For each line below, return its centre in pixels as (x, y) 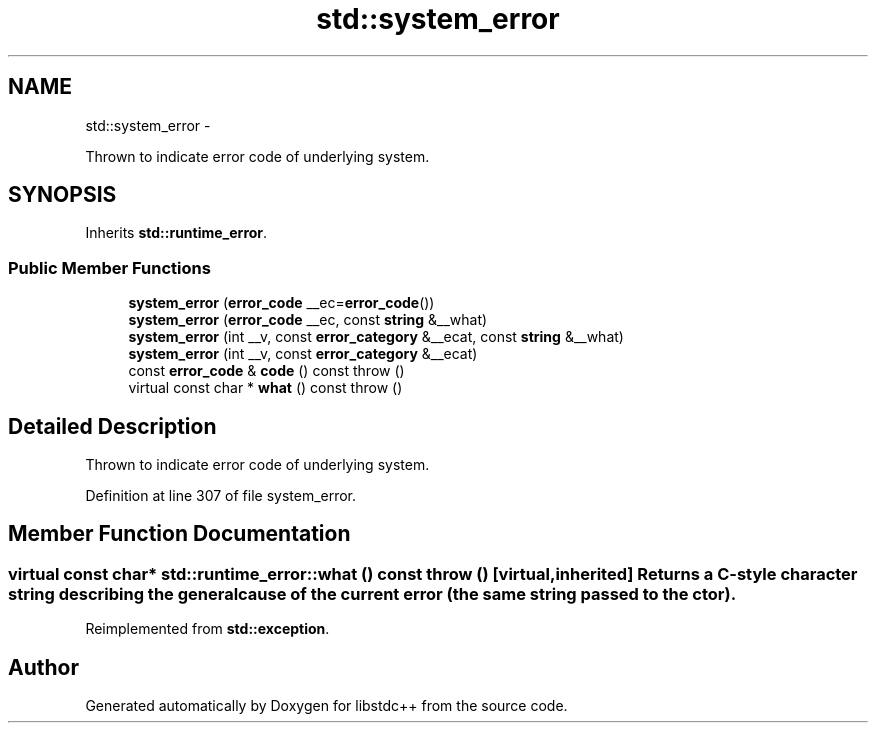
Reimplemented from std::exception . (207, 629)
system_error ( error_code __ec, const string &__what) (308, 320)
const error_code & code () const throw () (266, 371)
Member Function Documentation (179, 534)
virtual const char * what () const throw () (265, 388)
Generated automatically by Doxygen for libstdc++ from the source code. (326, 706)
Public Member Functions (109, 267)
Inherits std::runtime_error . (176, 233)
